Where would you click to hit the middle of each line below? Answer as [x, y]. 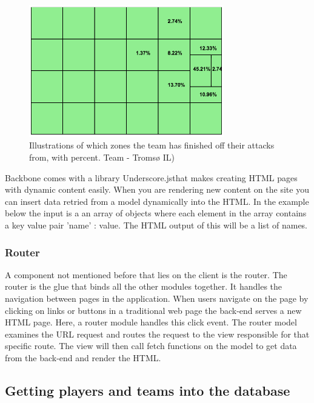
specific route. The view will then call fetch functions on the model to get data [151, 346]
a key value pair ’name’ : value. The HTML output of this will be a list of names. [156, 225]
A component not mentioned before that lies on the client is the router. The [146, 274]
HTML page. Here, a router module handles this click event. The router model [151, 322]
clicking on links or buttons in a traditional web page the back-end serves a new [153, 310]
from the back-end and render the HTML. [83, 357]
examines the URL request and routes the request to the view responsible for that [157, 334]
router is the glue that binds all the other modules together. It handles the [144, 286]
